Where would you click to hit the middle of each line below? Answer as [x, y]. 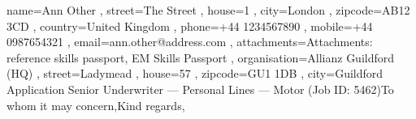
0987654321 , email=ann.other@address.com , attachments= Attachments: [190, 42]
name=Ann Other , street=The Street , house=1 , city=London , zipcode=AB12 [208, 10]
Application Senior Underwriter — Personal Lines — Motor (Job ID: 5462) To [200, 89]
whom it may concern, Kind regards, [96, 105]
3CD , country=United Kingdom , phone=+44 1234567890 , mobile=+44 [190, 25]
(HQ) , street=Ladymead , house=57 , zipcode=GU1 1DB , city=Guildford [195, 73]
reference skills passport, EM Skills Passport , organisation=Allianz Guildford [201, 57]
